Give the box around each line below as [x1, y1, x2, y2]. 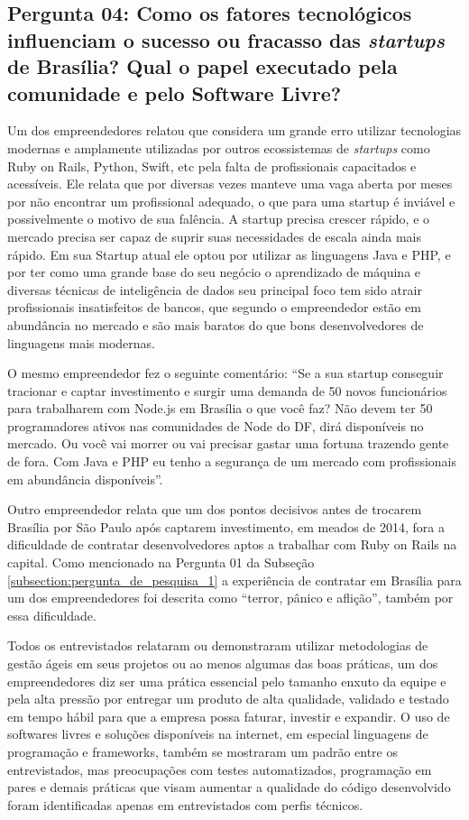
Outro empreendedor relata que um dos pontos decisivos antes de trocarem [7, 500, 422, 519]
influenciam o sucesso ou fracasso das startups [7, 25, 445, 53]
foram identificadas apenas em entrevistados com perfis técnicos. [7, 795, 363, 814]
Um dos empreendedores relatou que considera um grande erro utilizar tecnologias [7, 121, 462, 140]
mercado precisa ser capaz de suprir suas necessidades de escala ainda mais [7, 226, 421, 245]
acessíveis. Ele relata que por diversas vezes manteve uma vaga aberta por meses [7, 174, 453, 193]
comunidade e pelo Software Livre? [7, 78, 342, 106]
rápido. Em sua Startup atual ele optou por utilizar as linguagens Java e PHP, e [7, 244, 451, 263]
